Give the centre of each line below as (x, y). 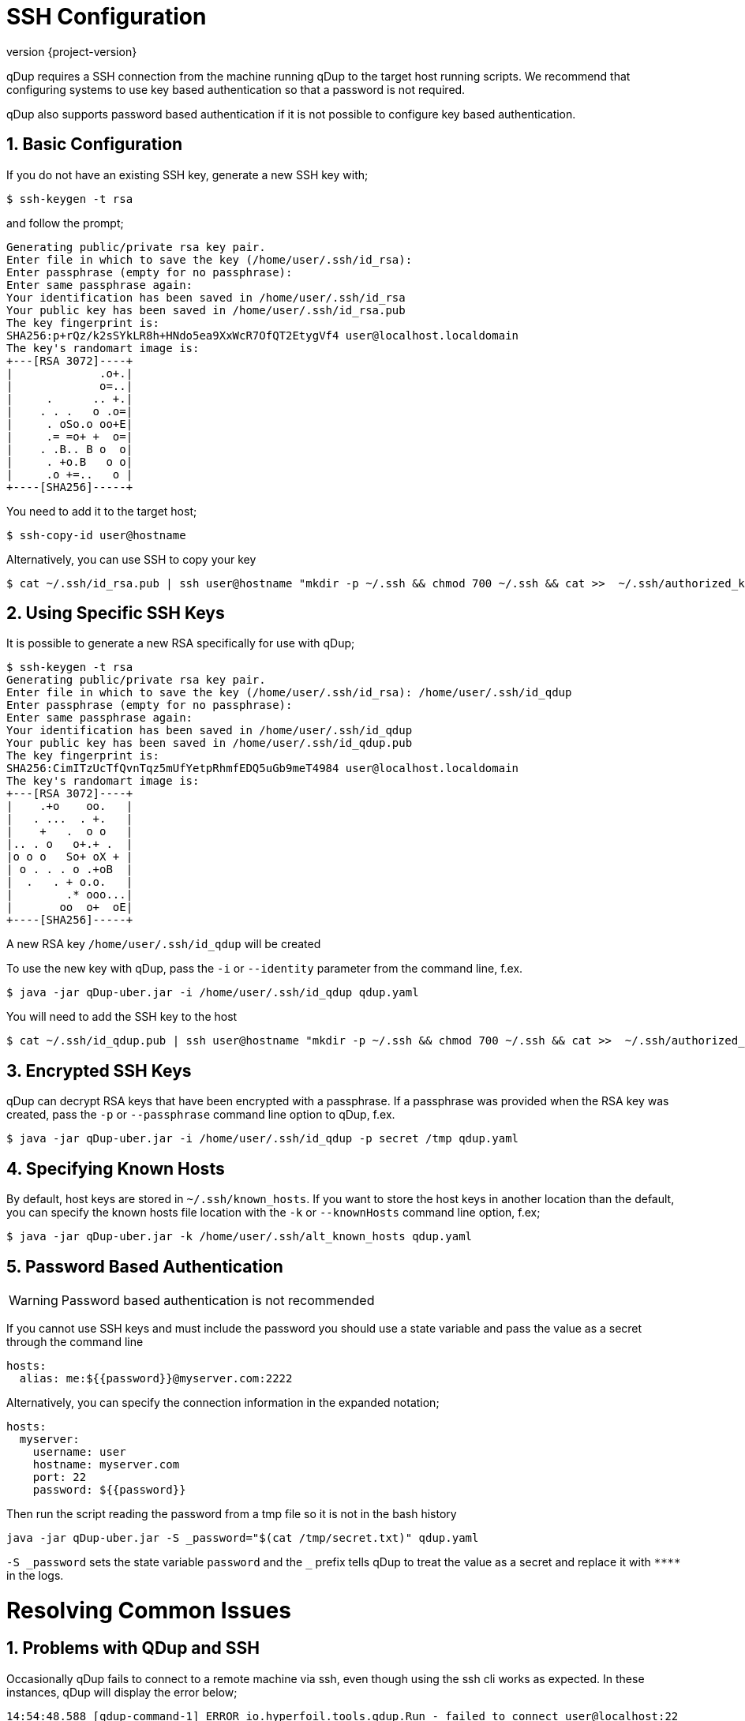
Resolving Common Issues (149, 1610)
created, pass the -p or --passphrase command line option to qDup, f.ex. (201, 1115)
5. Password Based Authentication (145, 1266)
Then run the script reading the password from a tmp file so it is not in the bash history (232, 1513)
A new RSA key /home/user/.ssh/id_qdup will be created (164, 944)
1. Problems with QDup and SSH (133, 1648)
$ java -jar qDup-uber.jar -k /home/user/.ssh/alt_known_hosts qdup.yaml (240, 1237)
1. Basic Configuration (95, 144)
